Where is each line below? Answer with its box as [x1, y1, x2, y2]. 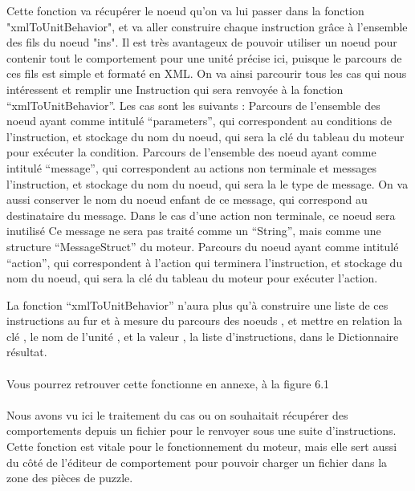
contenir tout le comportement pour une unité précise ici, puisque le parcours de [6, 49, 402, 66]
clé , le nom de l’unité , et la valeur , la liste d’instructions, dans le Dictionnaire [6, 327, 399, 344]
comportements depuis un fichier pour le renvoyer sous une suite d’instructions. [6, 422, 397, 439]
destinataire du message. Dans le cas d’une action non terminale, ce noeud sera [6, 206, 396, 223]
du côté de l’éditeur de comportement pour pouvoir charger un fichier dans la [6, 453, 388, 470]
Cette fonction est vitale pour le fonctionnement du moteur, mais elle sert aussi [6, 438, 397, 455]
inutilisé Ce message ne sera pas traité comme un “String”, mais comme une [6, 222, 381, 239]
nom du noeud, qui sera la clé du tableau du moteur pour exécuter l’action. [6, 270, 378, 286]
